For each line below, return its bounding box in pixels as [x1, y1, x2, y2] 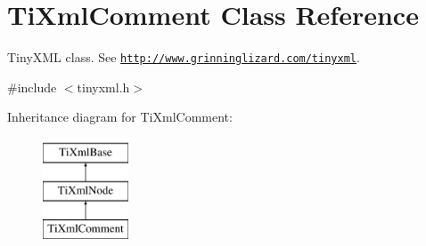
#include [7, 77, 57, 96]
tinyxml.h [77, 77, 130, 96]
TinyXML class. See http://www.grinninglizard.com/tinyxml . [7, 48, 360, 67]
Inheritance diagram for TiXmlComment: [7, 107, 233, 126]
